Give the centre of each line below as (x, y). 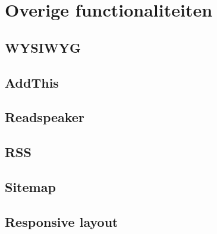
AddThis (32, 82)
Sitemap (30, 186)
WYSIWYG (43, 47)
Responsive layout (62, 221)
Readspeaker (45, 117)
